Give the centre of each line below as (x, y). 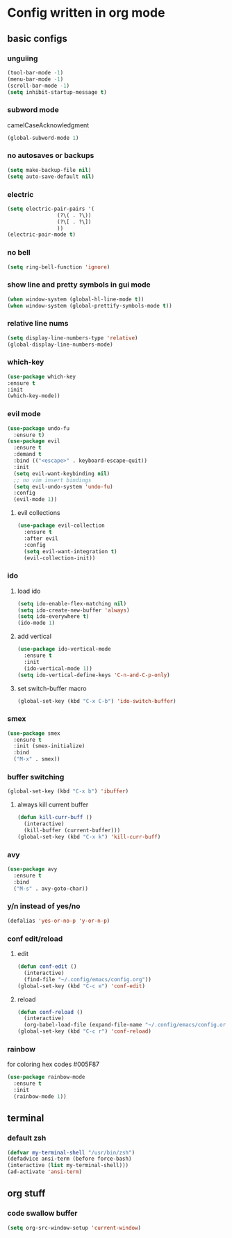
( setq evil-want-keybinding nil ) (62, 474)
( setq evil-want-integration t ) (71, 551)
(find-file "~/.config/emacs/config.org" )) (88, 979)
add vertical (34, 636)
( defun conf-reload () (50, 1012)
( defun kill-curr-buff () (55, 818)
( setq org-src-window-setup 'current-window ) (74, 1228)
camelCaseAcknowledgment (48, 125)
